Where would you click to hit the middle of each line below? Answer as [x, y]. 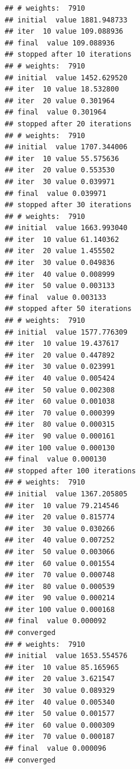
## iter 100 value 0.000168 [60, 609]
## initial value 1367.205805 [66, 494]
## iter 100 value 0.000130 [60, 448]
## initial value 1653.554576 [66, 656]
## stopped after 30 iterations [68, 205]
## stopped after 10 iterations [68, 55]
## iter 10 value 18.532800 [62, 89]
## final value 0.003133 [56, 297]
